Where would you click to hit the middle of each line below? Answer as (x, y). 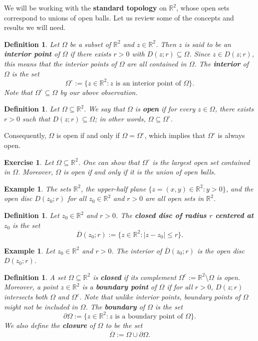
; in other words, (120, 118)
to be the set (124, 325)
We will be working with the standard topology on (85, 7)
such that (36, 118)
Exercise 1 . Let (29, 162)
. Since (200, 54)
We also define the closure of (50, 325)
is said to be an (208, 44)
